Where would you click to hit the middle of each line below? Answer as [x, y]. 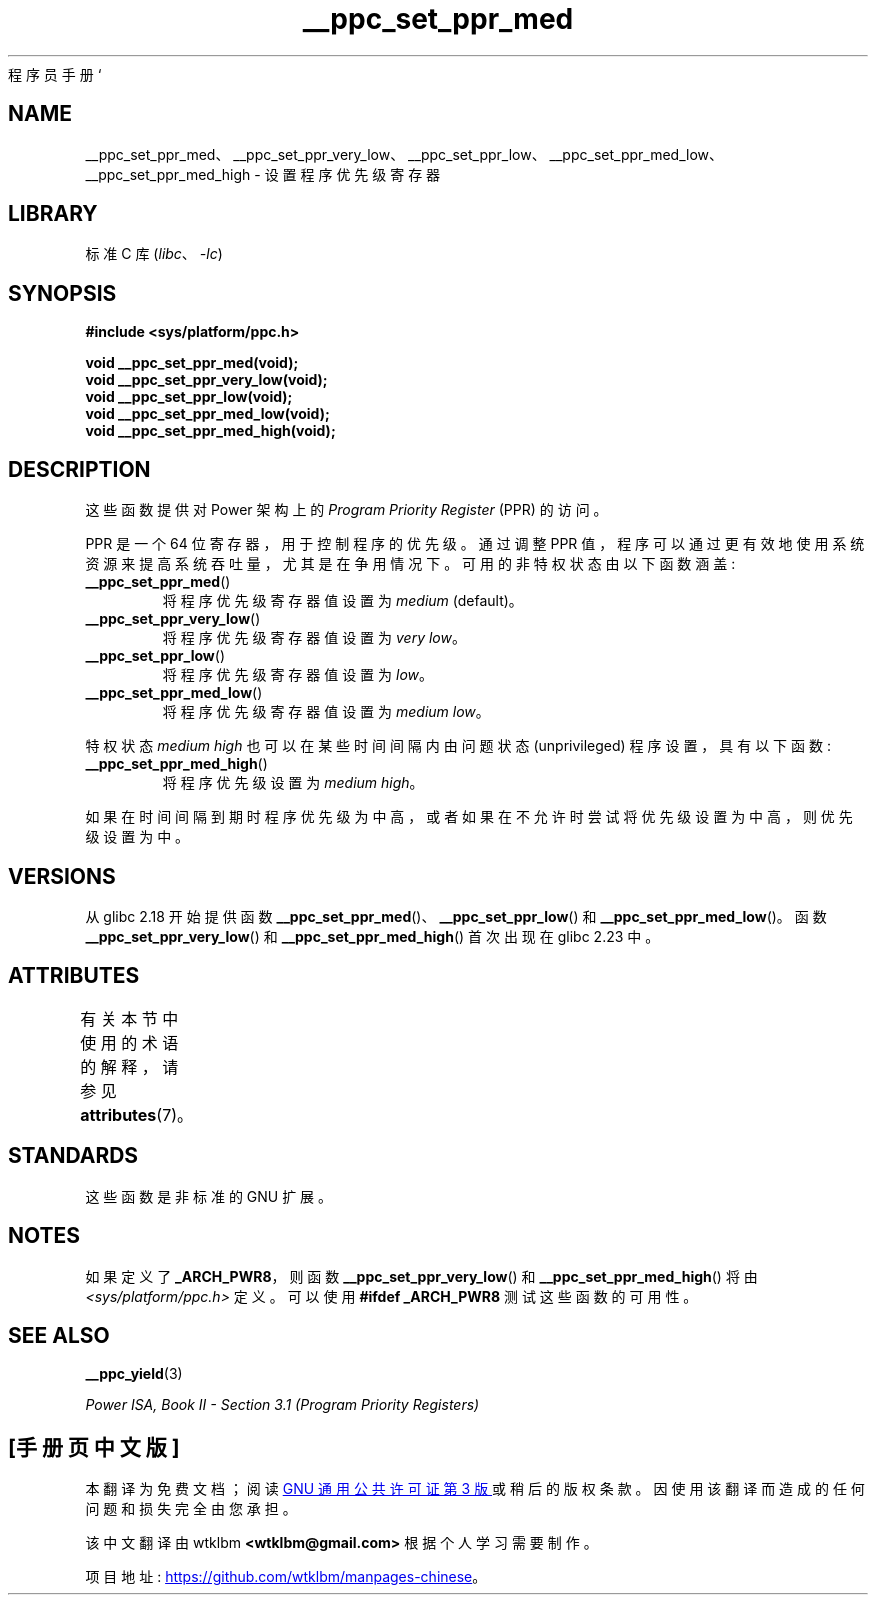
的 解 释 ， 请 [129, 1066]
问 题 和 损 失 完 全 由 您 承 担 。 [191, 1509]
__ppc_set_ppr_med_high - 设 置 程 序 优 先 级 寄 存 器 [263, 174]
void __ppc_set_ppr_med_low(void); [207, 414]
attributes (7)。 [137, 1114]
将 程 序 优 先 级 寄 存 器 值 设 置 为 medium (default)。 [342, 601]
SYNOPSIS [62, 293]
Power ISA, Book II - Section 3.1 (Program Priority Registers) [282, 1405]
